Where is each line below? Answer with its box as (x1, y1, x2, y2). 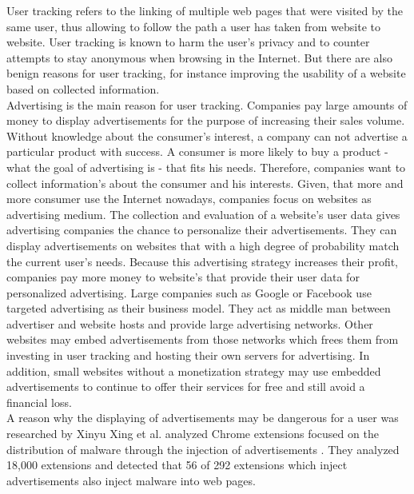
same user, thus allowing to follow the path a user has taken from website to (6, 18, 380, 34)
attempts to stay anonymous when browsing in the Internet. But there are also (6, 49, 392, 66)
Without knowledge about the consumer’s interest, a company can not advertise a (6, 127, 408, 144)
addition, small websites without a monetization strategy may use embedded (6, 362, 381, 379)
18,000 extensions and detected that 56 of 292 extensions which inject (6, 456, 348, 473)
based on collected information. (6, 80, 160, 97)
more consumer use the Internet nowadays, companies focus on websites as (6, 190, 372, 207)
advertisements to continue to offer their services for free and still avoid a (6, 378, 365, 395)
